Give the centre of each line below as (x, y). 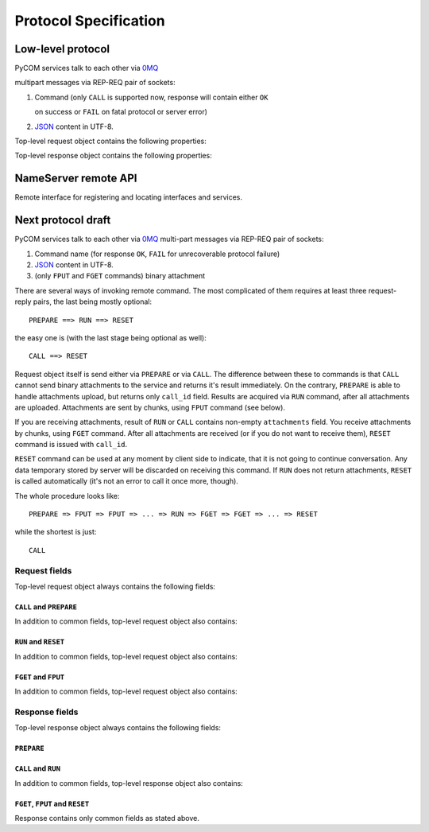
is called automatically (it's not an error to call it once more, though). (126, 481)
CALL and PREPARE (46, 607)
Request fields (43, 570)
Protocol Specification (90, 21)
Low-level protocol (62, 49)
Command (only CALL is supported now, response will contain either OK (151, 97)
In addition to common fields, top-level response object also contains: (129, 783)
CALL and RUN (38, 768)
